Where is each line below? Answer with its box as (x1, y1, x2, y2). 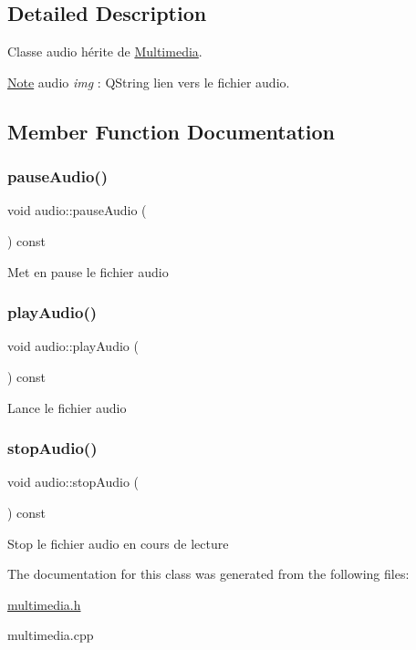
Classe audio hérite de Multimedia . (7, 42, 203, 61)
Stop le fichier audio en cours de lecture (7, 533, 229, 552)
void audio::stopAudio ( (7, 472, 140, 491)
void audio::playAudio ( (7, 336, 139, 356)
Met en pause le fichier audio (7, 262, 169, 281)
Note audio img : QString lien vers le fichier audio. (7, 72, 290, 91)
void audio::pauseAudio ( (7, 201, 147, 220)
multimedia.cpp (7, 625, 94, 645)
